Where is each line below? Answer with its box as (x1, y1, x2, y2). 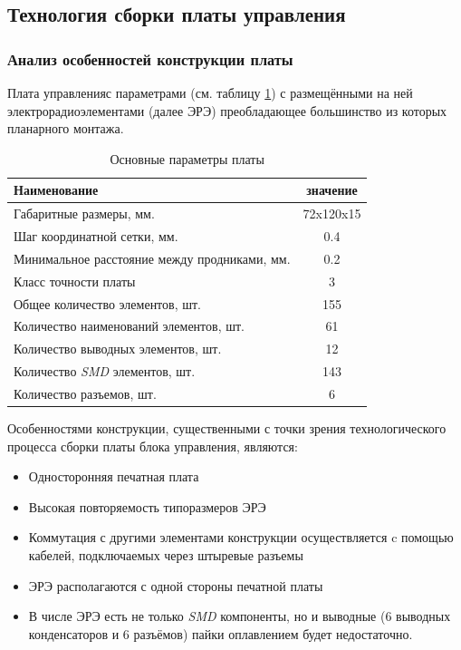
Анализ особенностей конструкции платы (7, 47, 293, 70)
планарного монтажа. (7, 119, 124, 138)
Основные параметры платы (110, 149, 264, 168)
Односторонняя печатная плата (28, 467, 199, 486)
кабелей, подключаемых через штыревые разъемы (28, 546, 303, 565)
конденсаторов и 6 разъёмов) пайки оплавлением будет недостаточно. (28, 624, 413, 643)
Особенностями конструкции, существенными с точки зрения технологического (7, 419, 447, 438)
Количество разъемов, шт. (14, 383, 157, 403)
